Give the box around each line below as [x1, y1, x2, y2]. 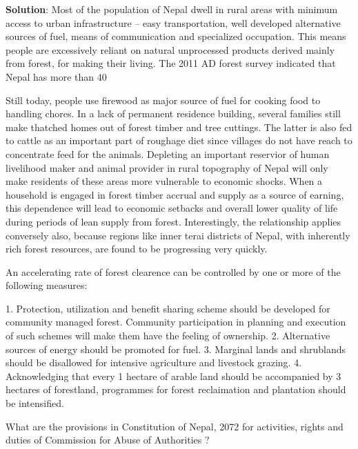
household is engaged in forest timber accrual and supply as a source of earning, [6, 187, 344, 201]
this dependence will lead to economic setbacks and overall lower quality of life [6, 201, 338, 215]
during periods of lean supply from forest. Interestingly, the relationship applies [6, 214, 341, 228]
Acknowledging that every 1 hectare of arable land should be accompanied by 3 [6, 368, 341, 383]
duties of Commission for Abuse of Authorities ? [6, 432, 210, 447]
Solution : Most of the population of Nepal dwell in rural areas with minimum [6, 2, 338, 16]
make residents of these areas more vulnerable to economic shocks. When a [6, 174, 323, 188]
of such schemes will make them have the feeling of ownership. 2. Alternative [6, 328, 330, 343]
